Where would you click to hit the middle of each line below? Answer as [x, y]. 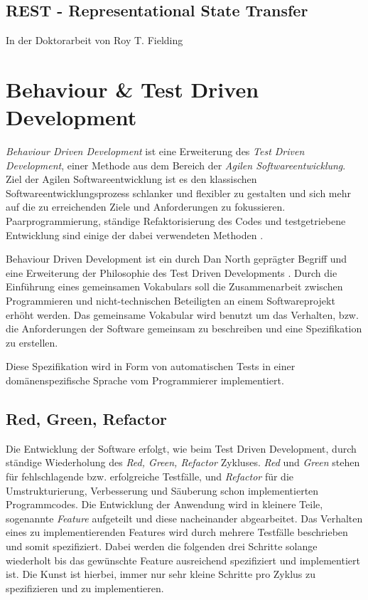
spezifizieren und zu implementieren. [85, 588]
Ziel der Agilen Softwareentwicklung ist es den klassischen [131, 179]
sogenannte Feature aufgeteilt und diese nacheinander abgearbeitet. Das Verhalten [184, 518]
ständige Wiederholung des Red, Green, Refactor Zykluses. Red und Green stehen [183, 462]
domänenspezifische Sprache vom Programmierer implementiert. [145, 380]
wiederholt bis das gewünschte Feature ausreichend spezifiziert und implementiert [183, 560]
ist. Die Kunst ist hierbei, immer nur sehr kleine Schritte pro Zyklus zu [161, 574]
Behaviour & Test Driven [132, 89]
